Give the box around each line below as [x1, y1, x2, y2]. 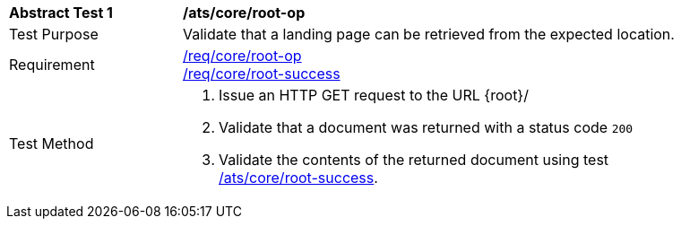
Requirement [9, 56, 95, 74]
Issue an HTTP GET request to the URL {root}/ [219, 86, 529, 104]
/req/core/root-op [183, 47, 302, 65]
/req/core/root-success [183, 65, 340, 83]
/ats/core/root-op [183, 4, 306, 22]
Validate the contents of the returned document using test [219, 151, 609, 169]
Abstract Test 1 [9, 4, 113, 22]
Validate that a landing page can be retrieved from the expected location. [183, 25, 675, 43]
